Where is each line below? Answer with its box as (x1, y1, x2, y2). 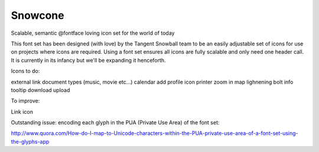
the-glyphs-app (11, 138, 50, 145)
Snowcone (11, 9, 64, 22)
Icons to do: (11, 68, 40, 75)
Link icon (11, 108, 34, 115)
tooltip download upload (11, 86, 70, 94)
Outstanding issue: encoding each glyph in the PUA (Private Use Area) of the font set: (11, 119, 220, 126)
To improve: (11, 97, 40, 104)
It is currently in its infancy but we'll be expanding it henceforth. (11, 57, 166, 64)
